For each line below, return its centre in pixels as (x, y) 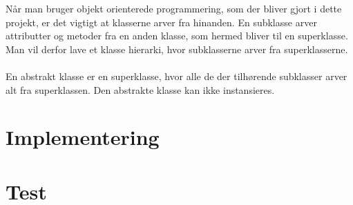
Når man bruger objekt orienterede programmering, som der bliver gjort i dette (174, 8)
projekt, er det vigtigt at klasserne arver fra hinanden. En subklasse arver (161, 22)
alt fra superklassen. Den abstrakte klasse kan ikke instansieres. (140, 89)
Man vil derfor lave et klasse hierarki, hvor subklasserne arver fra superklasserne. (177, 49)
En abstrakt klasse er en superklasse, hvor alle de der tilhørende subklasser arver (176, 76)
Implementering (83, 137)
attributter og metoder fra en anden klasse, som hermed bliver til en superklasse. (177, 36)
